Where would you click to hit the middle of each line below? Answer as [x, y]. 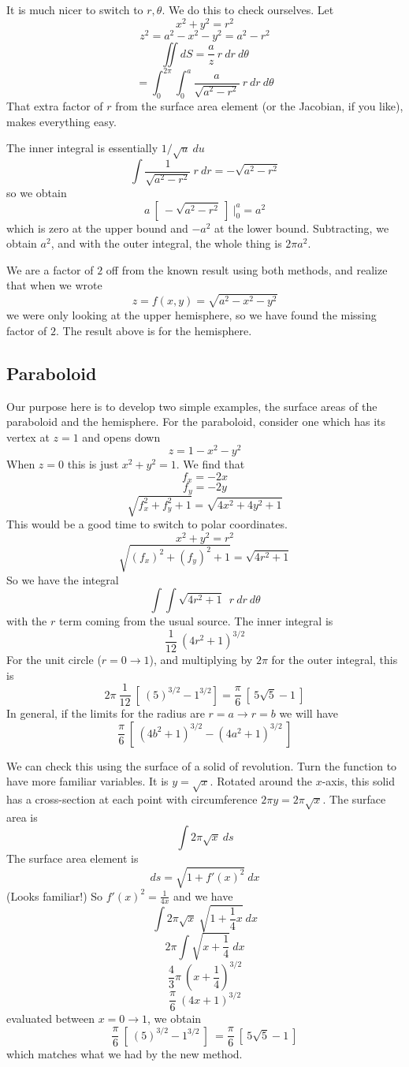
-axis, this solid [359, 781]
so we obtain [37, 192]
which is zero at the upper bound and [97, 228]
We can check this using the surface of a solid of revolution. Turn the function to [202, 765]
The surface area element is [73, 858]
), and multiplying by [201, 659]
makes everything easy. [61, 121]
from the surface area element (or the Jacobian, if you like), [259, 106]
